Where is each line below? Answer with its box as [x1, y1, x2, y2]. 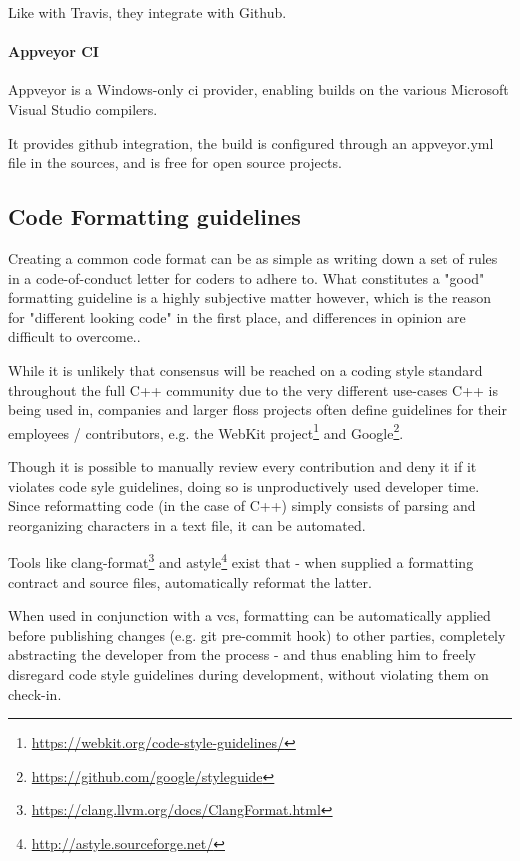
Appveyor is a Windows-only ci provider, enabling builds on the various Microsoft [8, 79, 509, 100]
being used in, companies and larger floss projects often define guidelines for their [8, 399, 507, 420]
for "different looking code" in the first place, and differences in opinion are [8, 306, 466, 327]
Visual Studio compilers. [8, 98, 158, 119]
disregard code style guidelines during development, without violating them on [8, 663, 489, 684]
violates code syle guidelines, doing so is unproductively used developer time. [8, 475, 480, 496]
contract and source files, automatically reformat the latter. [8, 571, 372, 592]
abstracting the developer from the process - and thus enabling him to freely [8, 644, 476, 665]
